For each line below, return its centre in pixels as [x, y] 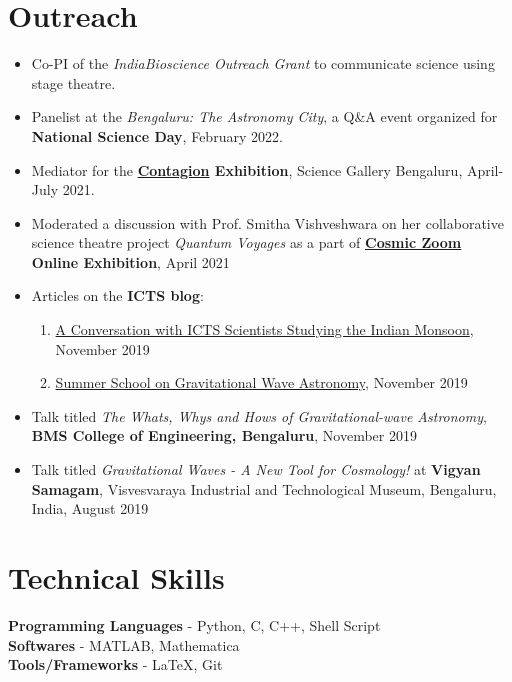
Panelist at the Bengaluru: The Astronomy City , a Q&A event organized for [264, 116]
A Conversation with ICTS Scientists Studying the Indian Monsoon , [264, 329]
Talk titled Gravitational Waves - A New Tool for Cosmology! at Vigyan [256, 469]
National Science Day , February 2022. [157, 135]
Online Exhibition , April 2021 [130, 261]
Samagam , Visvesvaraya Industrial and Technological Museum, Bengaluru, [264, 488]
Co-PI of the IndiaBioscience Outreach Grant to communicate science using [263, 63]
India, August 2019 [90, 508]
